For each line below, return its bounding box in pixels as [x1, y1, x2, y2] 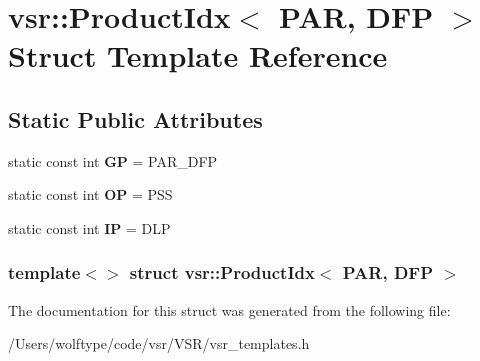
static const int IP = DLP [8, 217, 171, 238]
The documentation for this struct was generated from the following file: [8, 299, 451, 320]
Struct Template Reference [8, 35, 388, 76]
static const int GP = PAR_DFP [8, 150, 218, 171]
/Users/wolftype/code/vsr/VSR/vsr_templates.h [8, 333, 310, 354]
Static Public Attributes [8, 103, 263, 134]
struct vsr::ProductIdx [129, 260, 315, 285]
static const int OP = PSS [8, 184, 173, 205]
